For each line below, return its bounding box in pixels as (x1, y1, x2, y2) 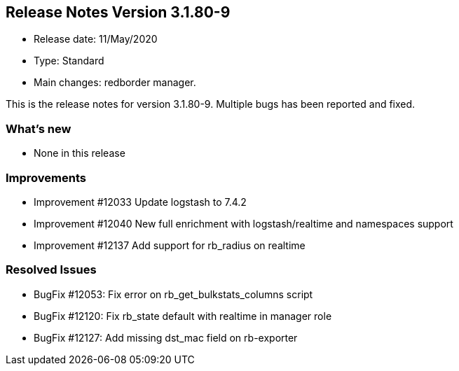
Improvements (6, 170, 86, 185)
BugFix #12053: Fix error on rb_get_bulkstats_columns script (34, 288, 313, 300)
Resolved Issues (6, 262, 97, 277)
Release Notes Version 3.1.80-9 (6, 3, 231, 21)
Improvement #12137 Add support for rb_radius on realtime (34, 239, 306, 251)
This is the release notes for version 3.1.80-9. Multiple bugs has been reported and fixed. (6, 98, 416, 111)
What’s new (6, 121, 71, 136)
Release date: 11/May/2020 (34, 33, 158, 45)
